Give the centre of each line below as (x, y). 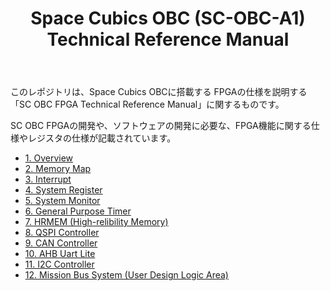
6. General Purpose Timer (78, 211)
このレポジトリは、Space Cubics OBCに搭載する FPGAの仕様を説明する (159, 92)
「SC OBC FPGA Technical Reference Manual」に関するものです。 (147, 104)
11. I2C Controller (59, 264)
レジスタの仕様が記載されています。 (102, 138)
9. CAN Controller (61, 243)
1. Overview (49, 158)
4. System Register (63, 190)
